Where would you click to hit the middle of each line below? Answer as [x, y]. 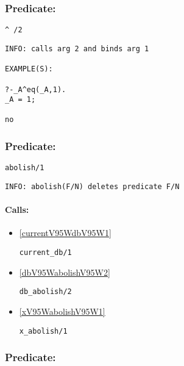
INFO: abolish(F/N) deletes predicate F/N [92, 187]
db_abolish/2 [45, 292]
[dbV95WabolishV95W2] [65, 272]
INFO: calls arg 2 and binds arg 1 [77, 48]
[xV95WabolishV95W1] [62, 311]
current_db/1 [45, 253]
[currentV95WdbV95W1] [65, 233]
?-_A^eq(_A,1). [36, 89]
